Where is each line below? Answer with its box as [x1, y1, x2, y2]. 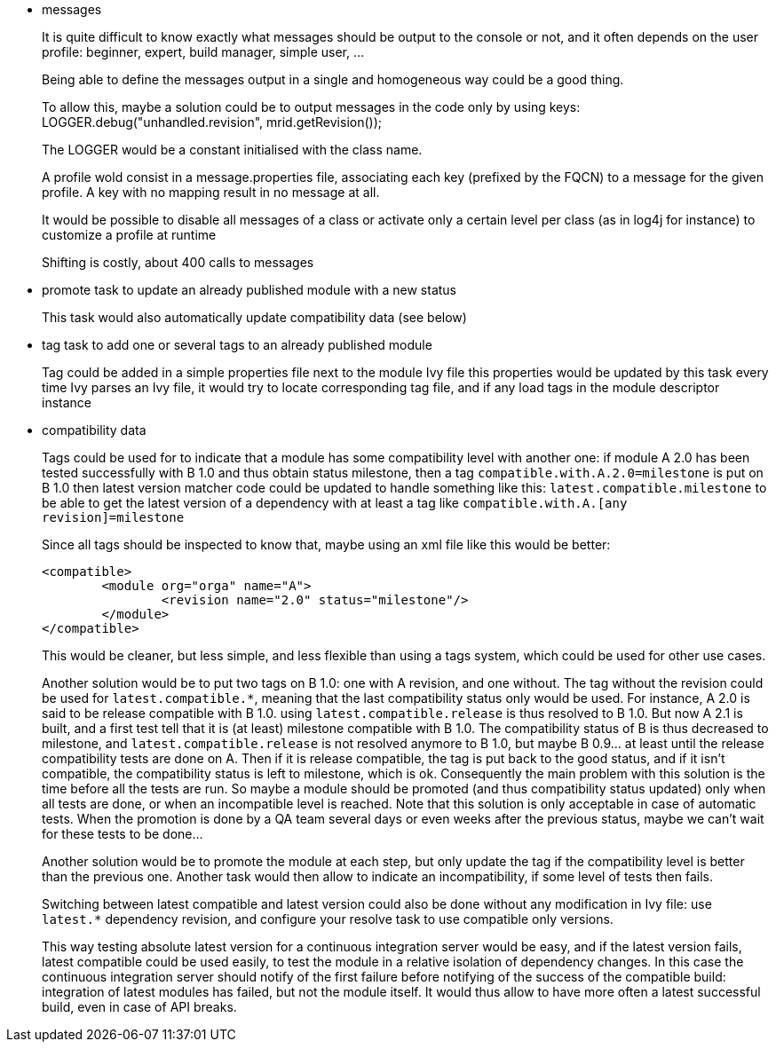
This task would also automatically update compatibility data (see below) [42, 310, 467, 325]
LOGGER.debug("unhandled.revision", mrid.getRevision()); [42, 114, 382, 130]
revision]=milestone [42, 510, 185, 524]
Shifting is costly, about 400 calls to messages [42, 255, 314, 270]
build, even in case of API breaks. [42, 999, 237, 1014]
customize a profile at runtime [42, 227, 217, 242]
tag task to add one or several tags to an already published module [42, 337, 432, 352]
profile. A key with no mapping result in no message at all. [42, 185, 380, 200]
